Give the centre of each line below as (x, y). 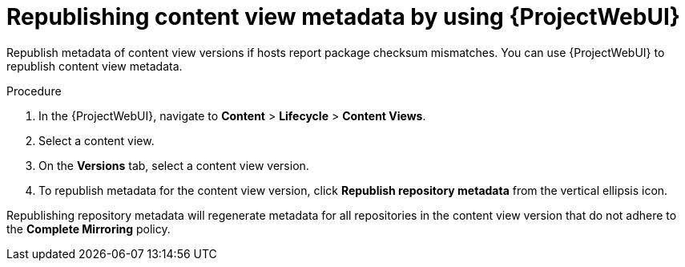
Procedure (34, 91)
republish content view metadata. (95, 66)
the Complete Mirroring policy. (89, 229)
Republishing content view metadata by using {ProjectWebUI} (343, 17)
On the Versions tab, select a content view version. (174, 165)
